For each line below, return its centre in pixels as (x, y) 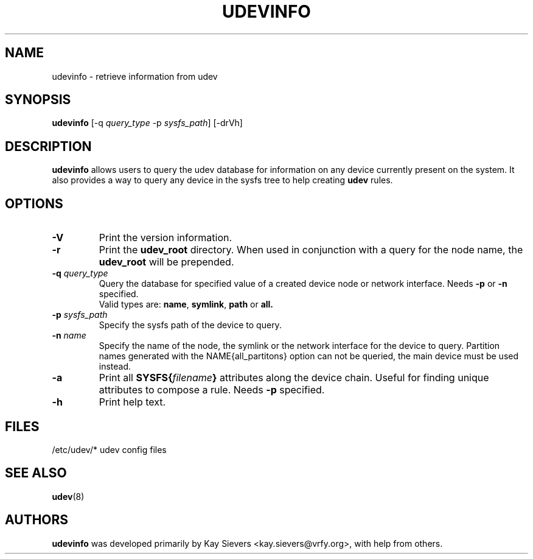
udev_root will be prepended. (166, 262)
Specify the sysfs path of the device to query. (190, 325)
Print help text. (132, 402)
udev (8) (68, 496)
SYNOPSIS (38, 100)
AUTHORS (37, 520)
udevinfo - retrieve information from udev (135, 76)
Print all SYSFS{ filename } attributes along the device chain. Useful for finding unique (294, 378)
